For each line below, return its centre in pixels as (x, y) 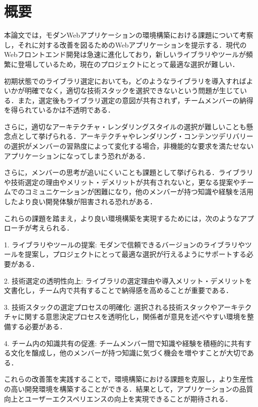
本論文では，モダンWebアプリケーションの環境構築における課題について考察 (129, 35)
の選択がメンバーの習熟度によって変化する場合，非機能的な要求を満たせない (129, 146)
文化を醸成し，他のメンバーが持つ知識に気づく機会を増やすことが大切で (129, 353)
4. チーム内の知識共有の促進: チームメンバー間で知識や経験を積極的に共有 (125, 343)
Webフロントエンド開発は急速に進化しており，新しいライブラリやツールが (125, 54)
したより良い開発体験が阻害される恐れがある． (80, 202)
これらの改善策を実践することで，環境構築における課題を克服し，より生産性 (129, 379)
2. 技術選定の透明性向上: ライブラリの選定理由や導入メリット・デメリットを (128, 280)
